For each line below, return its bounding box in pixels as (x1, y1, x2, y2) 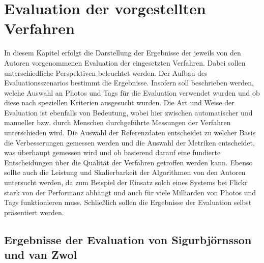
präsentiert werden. (4, 207, 64, 217)
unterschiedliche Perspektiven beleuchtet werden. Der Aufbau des (4, 67, 208, 78)
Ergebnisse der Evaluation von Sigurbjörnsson (4, 231, 252, 247)
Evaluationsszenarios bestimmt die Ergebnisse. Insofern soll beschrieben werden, (4, 77, 254, 88)
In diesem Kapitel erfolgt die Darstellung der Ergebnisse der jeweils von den (4, 47, 241, 58)
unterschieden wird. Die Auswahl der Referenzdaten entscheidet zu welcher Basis (4, 127, 256, 138)
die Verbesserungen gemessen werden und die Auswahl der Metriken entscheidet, (4, 137, 255, 148)
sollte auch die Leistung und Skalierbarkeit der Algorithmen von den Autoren (4, 167, 246, 178)
